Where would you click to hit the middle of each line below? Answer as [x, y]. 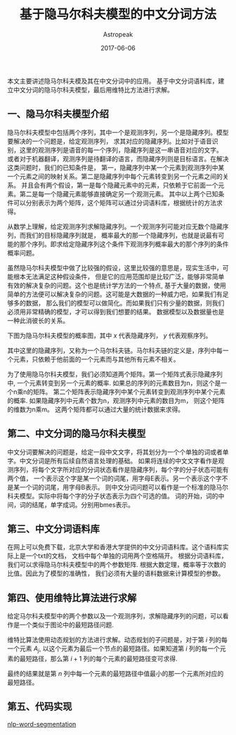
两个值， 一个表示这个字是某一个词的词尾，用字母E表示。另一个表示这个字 [115, 478]
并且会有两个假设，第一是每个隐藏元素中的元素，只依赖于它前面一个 [119, 185]
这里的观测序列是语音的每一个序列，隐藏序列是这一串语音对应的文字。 [121, 150]
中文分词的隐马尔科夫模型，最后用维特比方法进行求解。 [93, 89]
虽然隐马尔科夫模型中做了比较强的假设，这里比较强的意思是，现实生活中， [115, 267]
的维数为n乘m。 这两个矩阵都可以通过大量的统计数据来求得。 [96, 409]
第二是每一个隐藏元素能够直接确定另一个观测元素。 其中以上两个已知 [119, 193]
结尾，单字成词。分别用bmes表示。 [83, 504]
